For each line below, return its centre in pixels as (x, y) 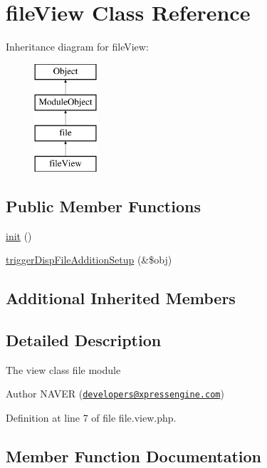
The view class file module (63, 369)
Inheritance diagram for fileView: (77, 47)
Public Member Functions (103, 206)
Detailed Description (84, 340)
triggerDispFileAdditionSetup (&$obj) (89, 260)
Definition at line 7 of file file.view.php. (91, 418)
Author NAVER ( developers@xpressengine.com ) (115, 394)
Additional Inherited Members (121, 298)
